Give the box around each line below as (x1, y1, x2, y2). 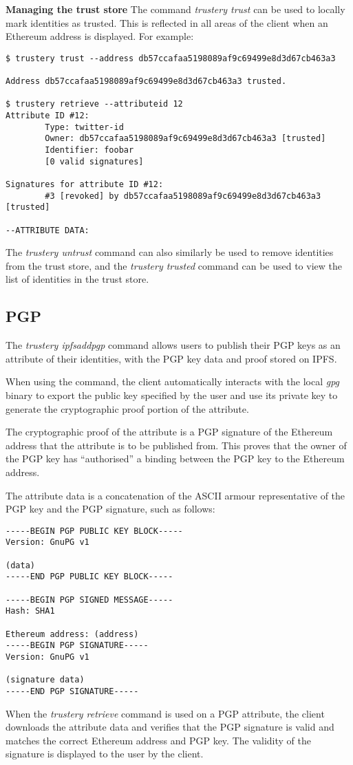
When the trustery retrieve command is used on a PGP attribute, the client (6, 706, 325, 720)
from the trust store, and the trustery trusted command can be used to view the (6, 258, 342, 272)
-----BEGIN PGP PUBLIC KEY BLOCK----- (6, 526, 183, 536)
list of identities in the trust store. (6, 272, 149, 286)
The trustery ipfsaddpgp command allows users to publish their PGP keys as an (6, 338, 341, 352)
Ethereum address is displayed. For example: (6, 29, 194, 43)
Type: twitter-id (45, 122, 124, 132)
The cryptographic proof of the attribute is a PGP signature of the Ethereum (6, 424, 333, 439)
